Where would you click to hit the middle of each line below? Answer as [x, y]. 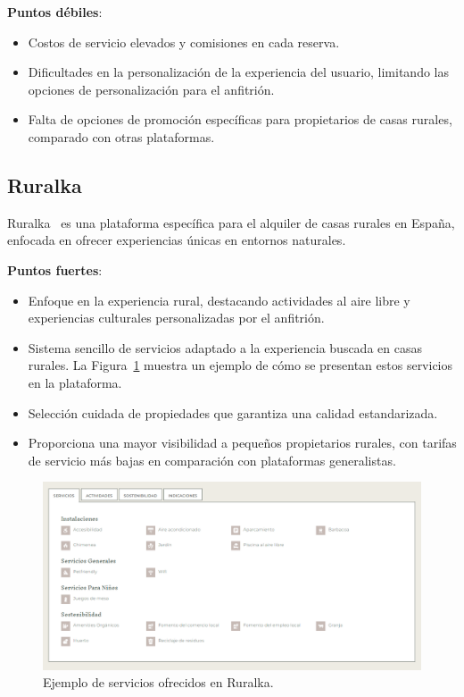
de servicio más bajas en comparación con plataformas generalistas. [212, 460]
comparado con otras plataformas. [121, 136]
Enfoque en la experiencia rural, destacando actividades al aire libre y [219, 300]
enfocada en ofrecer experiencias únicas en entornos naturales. [177, 240]
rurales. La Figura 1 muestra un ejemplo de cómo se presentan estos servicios [240, 365]
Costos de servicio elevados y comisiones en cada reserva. [184, 42]
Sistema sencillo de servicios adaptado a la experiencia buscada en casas [225, 347]
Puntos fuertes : [55, 269]
